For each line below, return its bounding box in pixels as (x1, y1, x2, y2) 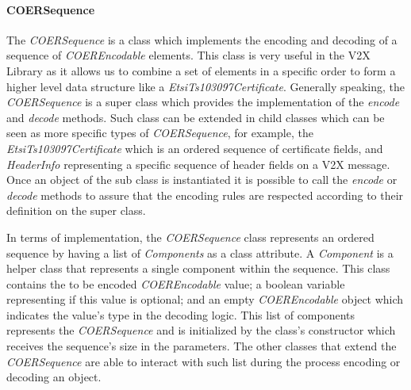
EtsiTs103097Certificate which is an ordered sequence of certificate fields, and (6, 140, 383, 156)
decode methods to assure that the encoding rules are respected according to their (6, 186, 404, 203)
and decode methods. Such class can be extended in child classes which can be (6, 109, 385, 125)
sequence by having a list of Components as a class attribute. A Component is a (6, 244, 394, 261)
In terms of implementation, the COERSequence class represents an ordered (6, 228, 375, 245)
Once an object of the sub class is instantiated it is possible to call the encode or (6, 171, 398, 188)
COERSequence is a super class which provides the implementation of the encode (6, 94, 400, 110)
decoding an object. (6, 369, 102, 385)
